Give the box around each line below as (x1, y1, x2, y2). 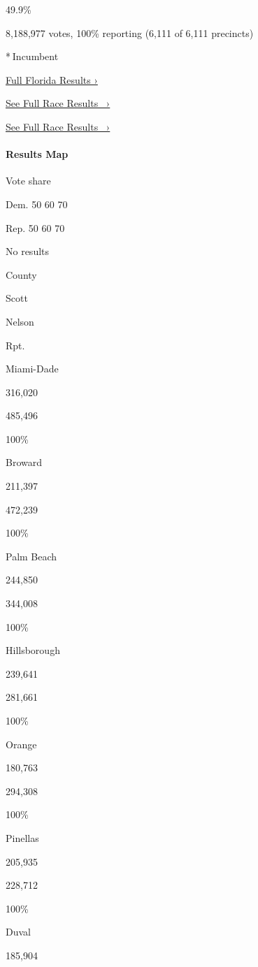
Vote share (6, 173, 51, 188)
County (6, 267, 37, 282)
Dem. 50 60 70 (6, 196, 68, 211)
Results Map (6, 147, 69, 161)
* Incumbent (6, 49, 59, 64)
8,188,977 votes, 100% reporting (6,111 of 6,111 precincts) (6, 25, 254, 40)
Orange (6, 736, 37, 751)
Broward (6, 455, 42, 470)
